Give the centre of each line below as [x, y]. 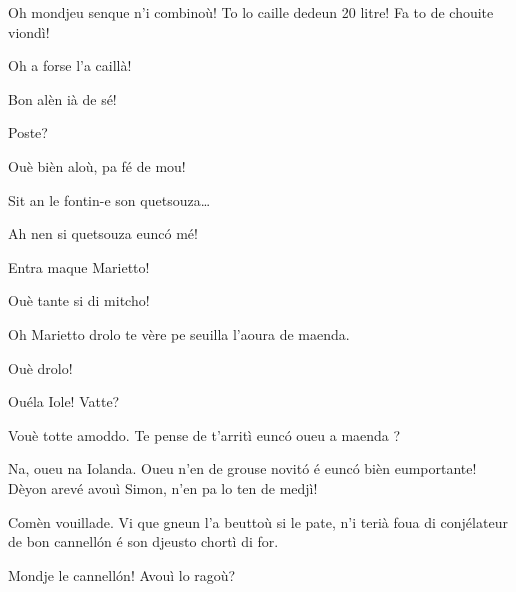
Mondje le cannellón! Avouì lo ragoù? [122, 574]
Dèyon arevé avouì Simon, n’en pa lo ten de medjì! [163, 487]
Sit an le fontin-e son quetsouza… [109, 199]
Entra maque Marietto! [79, 266]
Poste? [28, 132]
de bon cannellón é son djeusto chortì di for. [143, 541]
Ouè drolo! [40, 367]
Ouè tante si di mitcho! [79, 300]
